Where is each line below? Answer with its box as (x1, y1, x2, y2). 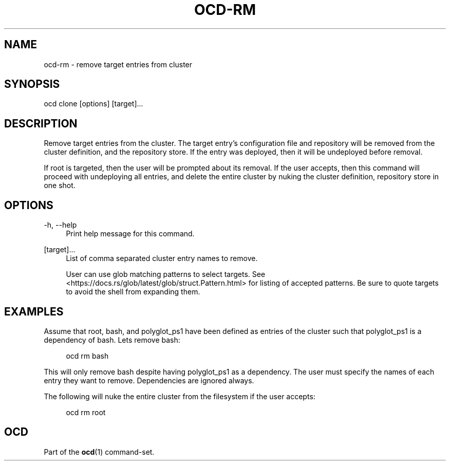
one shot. (44, 181, 76, 190)
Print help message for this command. (66, 229, 195, 238)
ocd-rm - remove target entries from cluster (44, 60, 193, 69)
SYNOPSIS (4, 78, 60, 91)
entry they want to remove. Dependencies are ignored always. (44, 376, 254, 385)
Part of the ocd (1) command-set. (44, 447, 155, 456)
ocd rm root (66, 407, 106, 417)
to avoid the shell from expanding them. (66, 287, 200, 296)
